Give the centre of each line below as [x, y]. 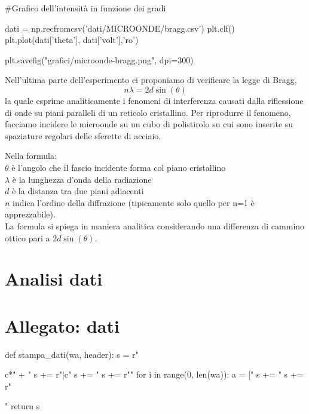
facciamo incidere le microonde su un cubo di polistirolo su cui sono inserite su [149, 124]
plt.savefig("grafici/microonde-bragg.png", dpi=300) [99, 59]
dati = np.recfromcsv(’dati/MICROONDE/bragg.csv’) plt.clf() [120, 28]
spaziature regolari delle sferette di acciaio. [83, 135]
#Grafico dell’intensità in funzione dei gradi [85, 8]
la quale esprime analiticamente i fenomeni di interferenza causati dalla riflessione [154, 100]
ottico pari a [27, 237]
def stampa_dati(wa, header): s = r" [72, 354]
